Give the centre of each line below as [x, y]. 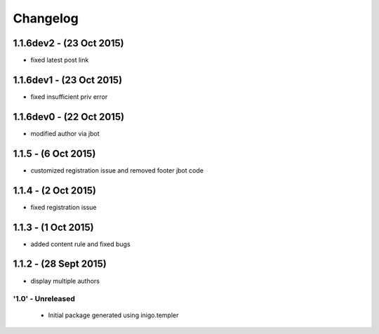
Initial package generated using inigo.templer [113, 315]
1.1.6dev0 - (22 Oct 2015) [69, 117]
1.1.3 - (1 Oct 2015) [53, 227]
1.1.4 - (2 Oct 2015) [54, 191]
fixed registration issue [64, 207]
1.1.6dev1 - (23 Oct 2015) [68, 80]
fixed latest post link [60, 60]
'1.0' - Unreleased [44, 299]
